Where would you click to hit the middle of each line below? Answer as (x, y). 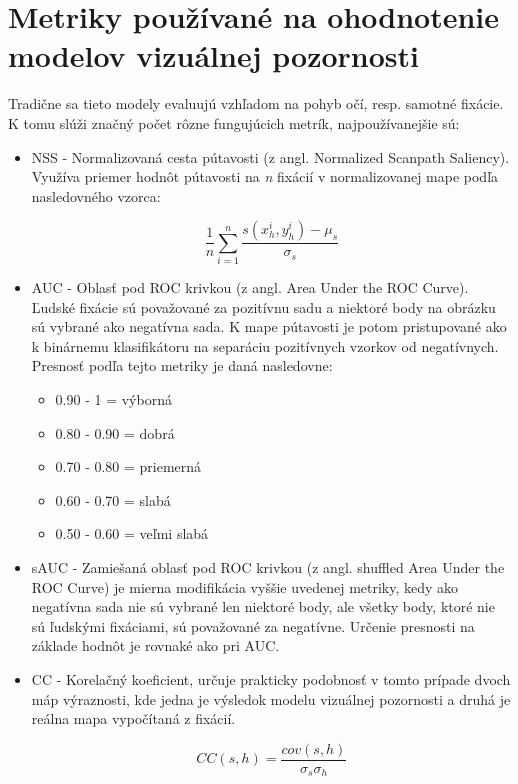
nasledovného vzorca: (96, 195)
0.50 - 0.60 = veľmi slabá (132, 533)
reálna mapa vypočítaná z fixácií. (133, 718)
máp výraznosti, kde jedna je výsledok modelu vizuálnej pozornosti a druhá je (271, 698)
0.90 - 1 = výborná (113, 399)
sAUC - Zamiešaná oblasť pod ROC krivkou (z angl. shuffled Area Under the (268, 566)
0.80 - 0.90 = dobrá (115, 432)
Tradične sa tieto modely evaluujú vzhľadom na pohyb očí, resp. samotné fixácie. (256, 103)
